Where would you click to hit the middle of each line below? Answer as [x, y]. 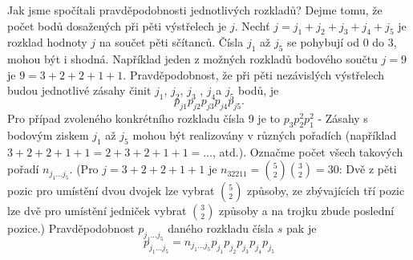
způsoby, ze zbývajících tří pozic [326, 191]
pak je [302, 228]
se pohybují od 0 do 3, [342, 42]
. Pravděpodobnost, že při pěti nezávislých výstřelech [253, 74]
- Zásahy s [343, 118]
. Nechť [252, 25]
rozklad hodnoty [47, 42]
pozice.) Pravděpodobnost [71, 228]
